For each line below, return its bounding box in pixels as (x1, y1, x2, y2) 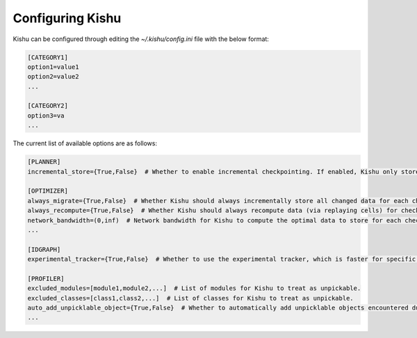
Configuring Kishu (13, 10, 122, 26)
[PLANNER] (27, 158, 61, 166)
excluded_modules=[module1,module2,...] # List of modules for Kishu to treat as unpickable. (27, 284, 361, 292)
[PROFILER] (27, 275, 65, 282)
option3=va (27, 111, 65, 120)
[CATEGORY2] (27, 102, 69, 110)
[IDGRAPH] (27, 246, 61, 253)
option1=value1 (27, 63, 79, 71)
